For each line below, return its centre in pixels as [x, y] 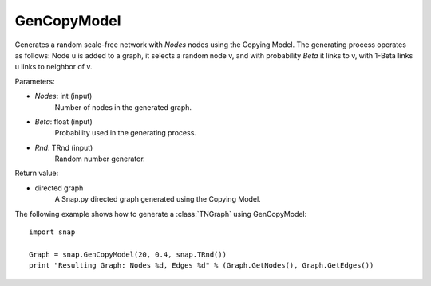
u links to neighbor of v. [53, 67]
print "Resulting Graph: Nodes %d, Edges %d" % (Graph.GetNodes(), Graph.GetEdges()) [202, 266]
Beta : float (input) [64, 121]
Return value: [37, 173]
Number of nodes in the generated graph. [123, 107]
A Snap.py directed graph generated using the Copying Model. [158, 199]
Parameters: [35, 81]
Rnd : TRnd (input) [64, 147]
